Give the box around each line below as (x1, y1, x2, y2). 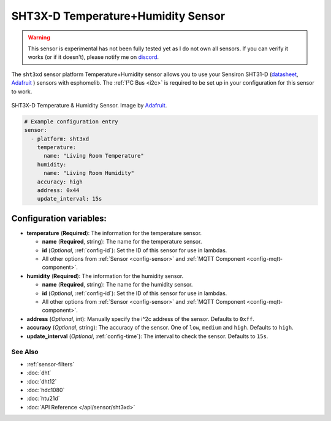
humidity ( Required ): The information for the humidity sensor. (26, 272, 184, 279)
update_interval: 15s (37, 195, 102, 203)
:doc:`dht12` (26, 377, 57, 385)
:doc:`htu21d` (26, 395, 61, 402)
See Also (11, 347, 39, 356)
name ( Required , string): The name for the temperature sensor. (42, 238, 202, 245)
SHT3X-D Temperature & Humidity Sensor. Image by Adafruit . (11, 101, 167, 109)
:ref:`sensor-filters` (26, 360, 75, 368)
